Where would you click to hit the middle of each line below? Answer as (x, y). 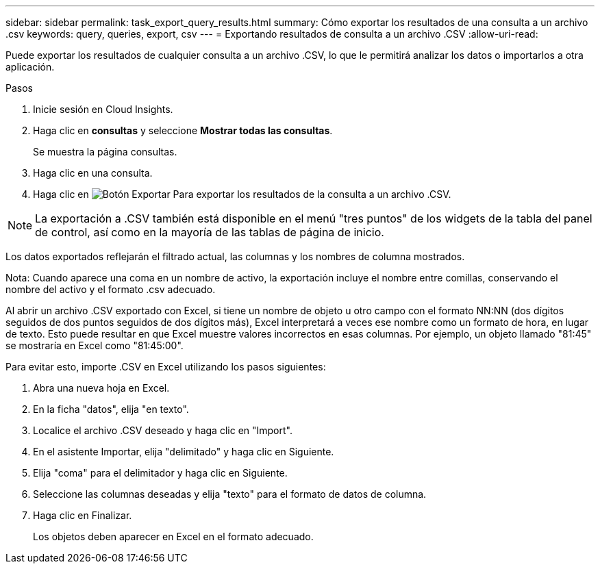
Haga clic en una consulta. (93, 173)
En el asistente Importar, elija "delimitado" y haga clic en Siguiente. (184, 452)
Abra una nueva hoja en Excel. (101, 388)
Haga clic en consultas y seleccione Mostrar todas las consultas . (183, 130)
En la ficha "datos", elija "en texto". (111, 409)
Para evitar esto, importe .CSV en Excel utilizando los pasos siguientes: (166, 367)
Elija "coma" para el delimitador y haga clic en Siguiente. (160, 473)
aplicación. (30, 67)
